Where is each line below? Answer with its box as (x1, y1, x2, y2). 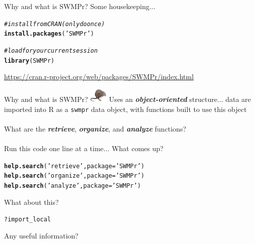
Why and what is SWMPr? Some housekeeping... (4, 1, 155, 11)
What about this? (4, 196, 59, 207)
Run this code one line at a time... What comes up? (4, 143, 163, 153)
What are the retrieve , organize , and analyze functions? (4, 123, 187, 134)
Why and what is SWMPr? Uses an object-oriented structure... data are (4, 93, 251, 104)
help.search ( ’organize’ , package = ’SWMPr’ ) (4, 172, 145, 180)
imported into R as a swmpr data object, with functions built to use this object (4, 103, 247, 114)
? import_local (4, 216, 51, 223)
